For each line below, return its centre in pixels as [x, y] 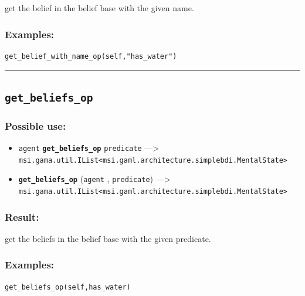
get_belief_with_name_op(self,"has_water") [91, 56]
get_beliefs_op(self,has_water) [68, 287]
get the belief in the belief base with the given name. [99, 8]
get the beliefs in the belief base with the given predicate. [108, 238]
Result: [22, 216]
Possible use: [35, 125]
